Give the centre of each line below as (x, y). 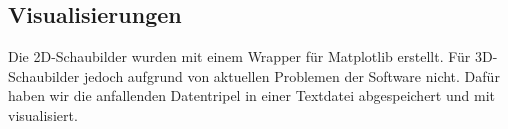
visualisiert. (43, 114)
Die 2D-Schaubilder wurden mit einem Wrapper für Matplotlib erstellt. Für (239, 56)
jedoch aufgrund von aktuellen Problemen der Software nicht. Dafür (291, 75)
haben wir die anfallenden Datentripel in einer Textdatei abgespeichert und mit (251, 95)
